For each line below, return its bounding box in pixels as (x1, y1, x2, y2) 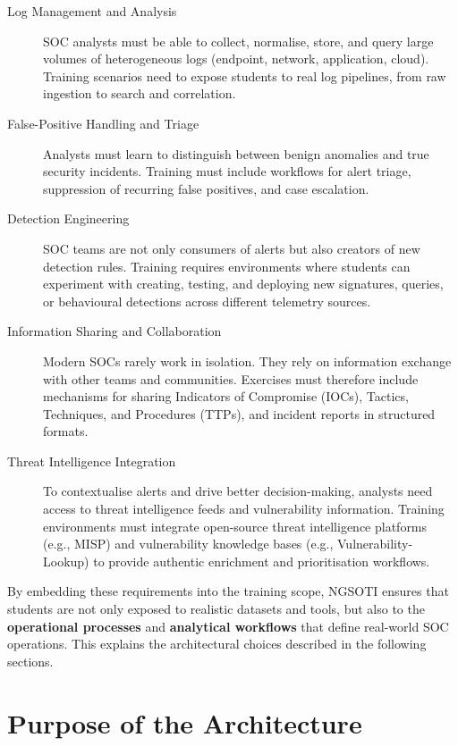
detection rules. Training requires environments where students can (43, 256, 411, 275)
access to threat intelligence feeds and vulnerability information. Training (43, 499, 445, 518)
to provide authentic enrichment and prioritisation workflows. (93, 551, 430, 570)
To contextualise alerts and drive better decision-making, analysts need (43, 482, 433, 500)
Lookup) (43, 551, 89, 570)
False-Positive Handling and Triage (7, 113, 199, 132)
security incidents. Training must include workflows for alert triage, (43, 162, 411, 180)
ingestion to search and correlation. (43, 84, 236, 103)
